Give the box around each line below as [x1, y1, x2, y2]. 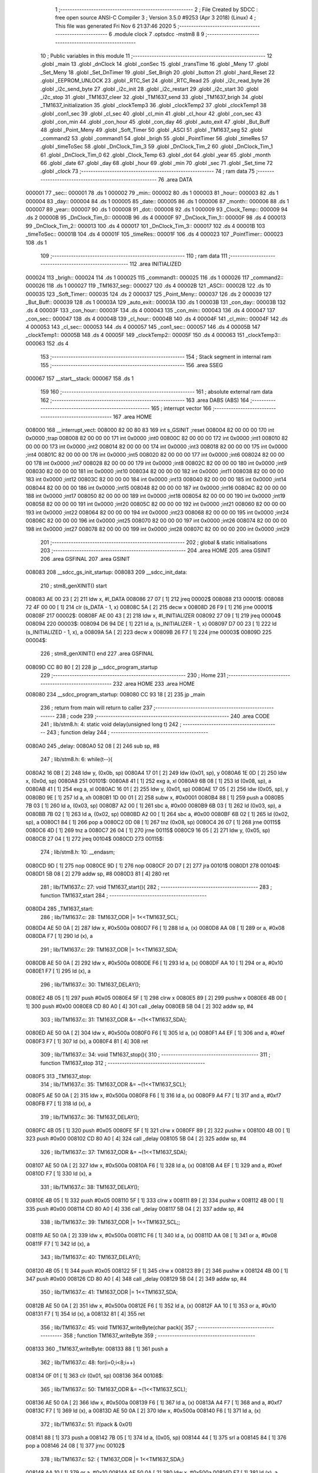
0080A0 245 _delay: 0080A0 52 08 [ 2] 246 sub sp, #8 [25, 742, 160, 749]
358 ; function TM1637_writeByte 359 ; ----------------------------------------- [62, 1332, 256, 1339]
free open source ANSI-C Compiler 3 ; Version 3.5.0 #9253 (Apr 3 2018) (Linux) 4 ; [55, 14, 256, 21]
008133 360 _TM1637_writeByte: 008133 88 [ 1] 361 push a [25, 1345, 168, 1352]
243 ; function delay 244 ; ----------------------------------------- [46, 729, 208, 736]
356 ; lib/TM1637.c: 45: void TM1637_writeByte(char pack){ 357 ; [40, 1323, 197, 1331]
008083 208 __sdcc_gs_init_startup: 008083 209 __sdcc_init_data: [25, 569, 188, 576]
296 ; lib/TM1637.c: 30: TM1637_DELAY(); [40, 981, 141, 988]
